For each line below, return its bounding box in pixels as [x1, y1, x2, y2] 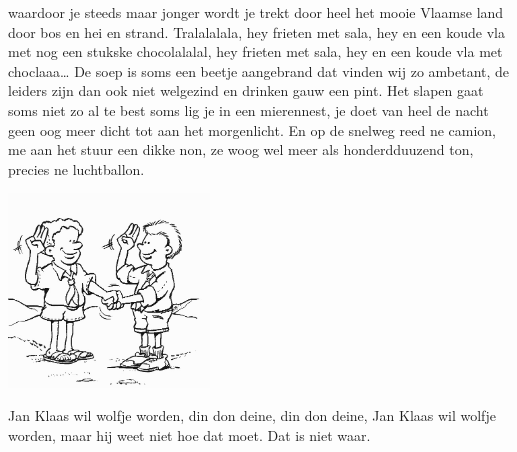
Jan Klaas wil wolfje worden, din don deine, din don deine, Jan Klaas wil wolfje [8, 405, 496, 426]
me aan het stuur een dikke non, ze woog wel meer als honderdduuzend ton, [8, 139, 474, 160]
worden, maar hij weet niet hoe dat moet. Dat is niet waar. [8, 425, 371, 446]
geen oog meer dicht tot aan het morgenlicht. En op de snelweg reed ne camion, [8, 119, 496, 140]
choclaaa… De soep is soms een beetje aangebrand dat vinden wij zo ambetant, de [8, 60, 510, 81]
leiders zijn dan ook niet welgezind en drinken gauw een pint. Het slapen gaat [8, 80, 484, 101]
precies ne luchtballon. [8, 158, 145, 179]
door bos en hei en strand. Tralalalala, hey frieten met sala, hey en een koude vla [8, 21, 505, 42]
